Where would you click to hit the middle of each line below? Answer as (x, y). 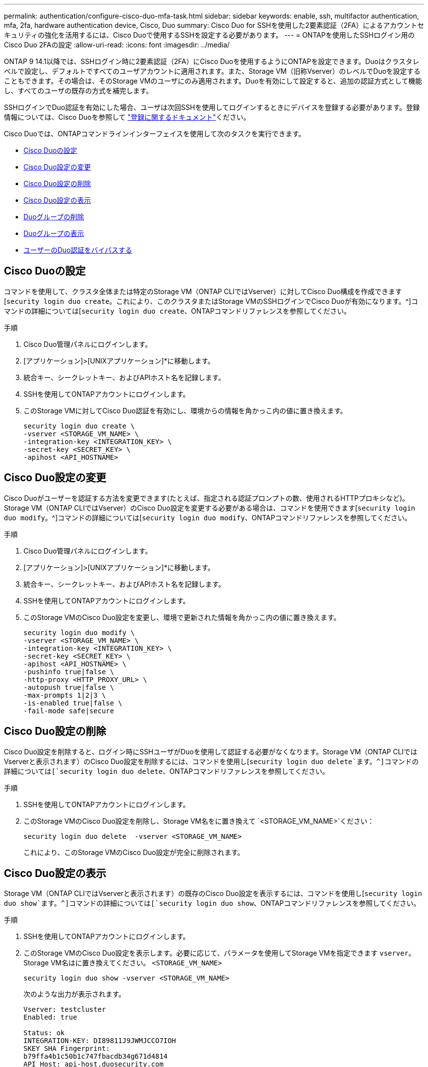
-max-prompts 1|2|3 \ (65, 695)
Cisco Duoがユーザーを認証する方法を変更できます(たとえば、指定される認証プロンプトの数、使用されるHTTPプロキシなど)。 (207, 498)
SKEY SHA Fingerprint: (67, 1049)
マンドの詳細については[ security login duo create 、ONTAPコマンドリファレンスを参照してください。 (177, 311)
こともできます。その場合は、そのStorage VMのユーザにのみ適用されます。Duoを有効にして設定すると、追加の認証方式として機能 (213, 81)
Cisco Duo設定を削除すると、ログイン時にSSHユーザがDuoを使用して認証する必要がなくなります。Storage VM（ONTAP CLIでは (211, 751)
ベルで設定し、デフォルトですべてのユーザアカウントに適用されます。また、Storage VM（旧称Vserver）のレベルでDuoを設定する (212, 71)
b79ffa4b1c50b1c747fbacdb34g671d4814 (96, 1056)
